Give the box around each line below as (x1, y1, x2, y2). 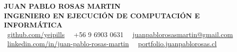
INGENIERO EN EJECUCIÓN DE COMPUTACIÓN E (4, 10, 200, 20)
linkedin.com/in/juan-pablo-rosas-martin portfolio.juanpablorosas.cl (7, 39, 217, 49)
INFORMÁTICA (4, 20, 63, 30)
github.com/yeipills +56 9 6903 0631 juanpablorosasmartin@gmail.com (7, 29, 233, 39)
